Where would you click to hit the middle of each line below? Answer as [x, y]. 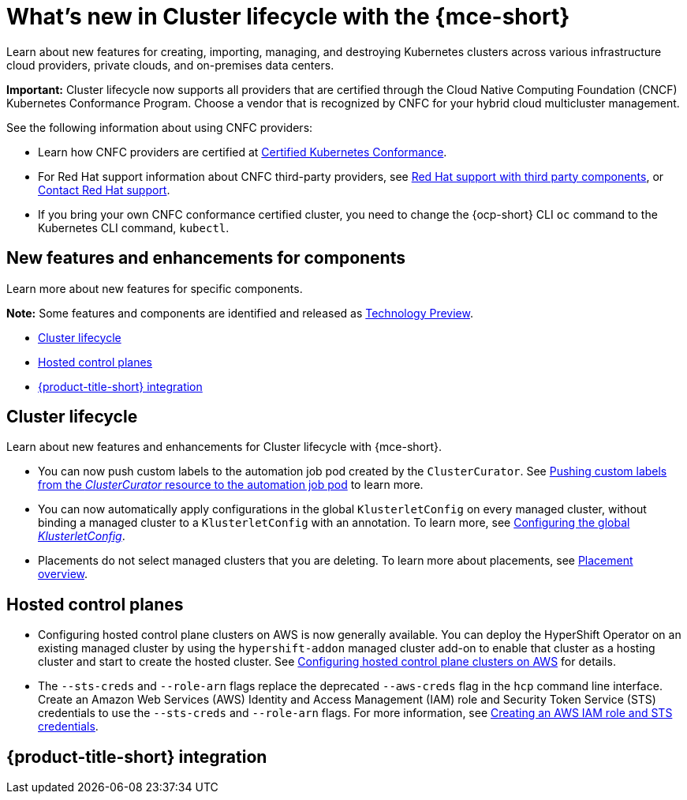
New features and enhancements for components [206, 258]
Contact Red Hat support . [104, 190]
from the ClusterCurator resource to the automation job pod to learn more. [231, 485]
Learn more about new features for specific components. [155, 288]
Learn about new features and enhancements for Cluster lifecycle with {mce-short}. [224, 447]
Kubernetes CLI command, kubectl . [134, 227]
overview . [63, 574]
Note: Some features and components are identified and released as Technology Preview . [240, 313]
